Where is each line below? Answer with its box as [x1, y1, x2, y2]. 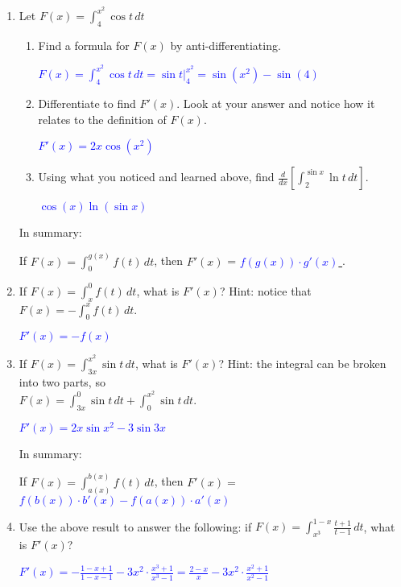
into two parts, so [19, 374, 105, 391]
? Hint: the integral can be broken [218, 355, 387, 372]
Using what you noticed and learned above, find [38, 168, 275, 185]
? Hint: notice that [219, 282, 312, 299]
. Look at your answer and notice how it [176, 95, 375, 112]
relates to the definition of [38, 110, 167, 127]
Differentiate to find [38, 95, 136, 112]
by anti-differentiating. [170, 36, 281, 53]
